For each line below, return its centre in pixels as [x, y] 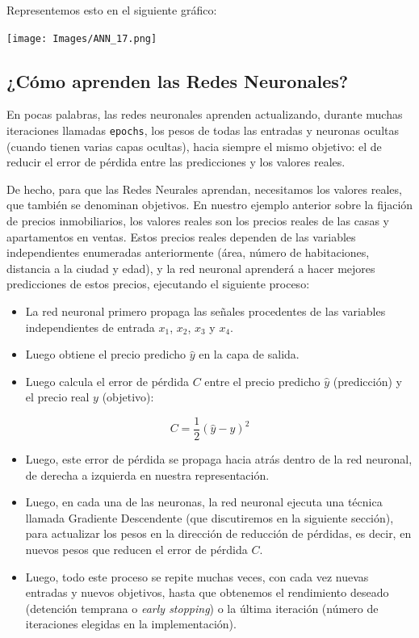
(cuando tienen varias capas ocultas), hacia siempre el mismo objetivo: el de [194, 146]
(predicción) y [367, 381]
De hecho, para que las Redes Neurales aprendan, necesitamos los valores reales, [204, 189]
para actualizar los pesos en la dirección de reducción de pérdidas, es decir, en [218, 533]
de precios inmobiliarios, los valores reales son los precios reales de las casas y [198, 221]
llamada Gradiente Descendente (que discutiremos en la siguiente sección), [209, 517]
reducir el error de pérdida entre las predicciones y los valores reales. [176, 162]
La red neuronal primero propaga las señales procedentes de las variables [205, 311]
